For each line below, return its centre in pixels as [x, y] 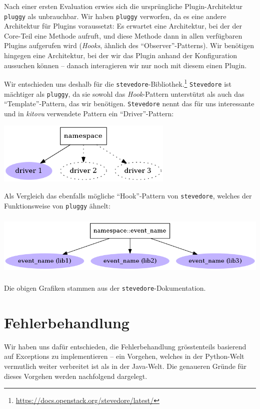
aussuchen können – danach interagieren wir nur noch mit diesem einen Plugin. [125, 65]
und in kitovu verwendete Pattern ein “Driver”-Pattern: [89, 113]
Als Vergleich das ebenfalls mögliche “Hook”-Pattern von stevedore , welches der [128, 196]
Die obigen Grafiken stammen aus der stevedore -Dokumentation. [105, 287]
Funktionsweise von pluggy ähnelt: [57, 205]
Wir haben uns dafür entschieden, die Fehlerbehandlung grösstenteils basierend [125, 346]
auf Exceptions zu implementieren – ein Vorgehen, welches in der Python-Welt [124, 356]
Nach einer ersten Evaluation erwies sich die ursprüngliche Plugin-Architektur [123, 6]
